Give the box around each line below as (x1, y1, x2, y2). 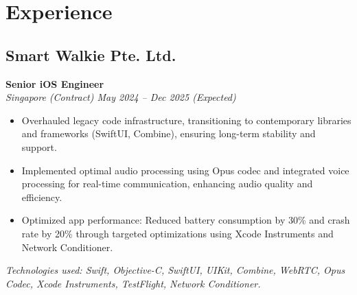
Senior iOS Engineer (5, 76, 104, 91)
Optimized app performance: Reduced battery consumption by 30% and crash (21, 213, 350, 227)
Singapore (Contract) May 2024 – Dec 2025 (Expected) (5, 90, 236, 104)
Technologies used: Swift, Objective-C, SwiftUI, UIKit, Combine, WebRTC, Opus (5, 263, 345, 277)
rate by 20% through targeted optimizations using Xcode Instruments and (21, 226, 334, 240)
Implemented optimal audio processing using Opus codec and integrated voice (21, 163, 349, 177)
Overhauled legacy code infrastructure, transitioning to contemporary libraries (21, 113, 352, 127)
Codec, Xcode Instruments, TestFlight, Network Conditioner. (5, 276, 261, 290)
